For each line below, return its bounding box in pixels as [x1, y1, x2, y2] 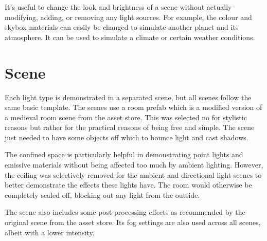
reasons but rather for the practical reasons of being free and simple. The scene [5, 122, 255, 133]
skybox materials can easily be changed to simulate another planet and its [5, 22, 239, 32]
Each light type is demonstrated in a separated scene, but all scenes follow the [5, 91, 252, 102]
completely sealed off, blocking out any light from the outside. [5, 189, 200, 200]
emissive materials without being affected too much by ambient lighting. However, [5, 159, 263, 170]
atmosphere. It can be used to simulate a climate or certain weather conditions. [5, 31, 255, 42]
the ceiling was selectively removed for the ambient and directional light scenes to [5, 169, 262, 180]
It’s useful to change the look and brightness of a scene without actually [5, 2, 232, 12]
